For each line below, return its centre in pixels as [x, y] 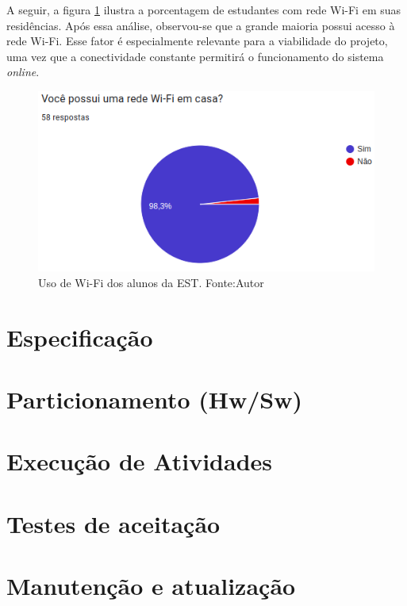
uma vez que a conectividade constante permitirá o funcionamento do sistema [195, 56]
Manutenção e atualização [151, 586]
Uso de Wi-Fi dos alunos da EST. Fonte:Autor [151, 282]
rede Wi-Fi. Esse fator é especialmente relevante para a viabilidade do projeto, [197, 41]
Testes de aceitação [113, 523]
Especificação [80, 337]
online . [23, 72]
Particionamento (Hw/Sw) [155, 399]
